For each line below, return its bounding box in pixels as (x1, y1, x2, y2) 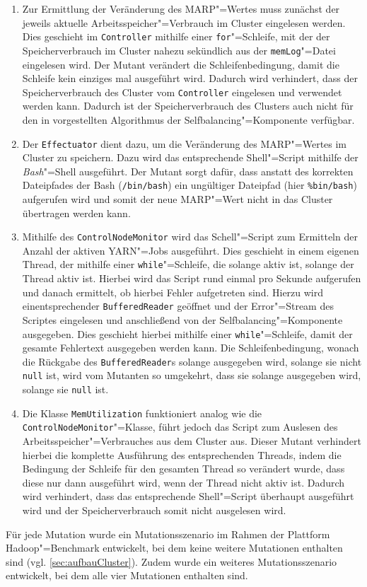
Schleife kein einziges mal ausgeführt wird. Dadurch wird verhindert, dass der (22, 71, 358, 86)
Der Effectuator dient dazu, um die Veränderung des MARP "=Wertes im (22, 136, 347, 151)
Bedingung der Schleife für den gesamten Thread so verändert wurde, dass (22, 461, 345, 476)
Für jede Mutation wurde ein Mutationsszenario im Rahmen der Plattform (6, 526, 330, 541)
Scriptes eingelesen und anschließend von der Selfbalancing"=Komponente (22, 312, 343, 327)
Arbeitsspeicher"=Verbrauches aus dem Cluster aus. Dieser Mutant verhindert (22, 434, 361, 448)
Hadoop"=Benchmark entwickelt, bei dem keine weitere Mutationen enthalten (6, 540, 343, 555)
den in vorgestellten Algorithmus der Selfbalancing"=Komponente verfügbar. (22, 112, 355, 127)
